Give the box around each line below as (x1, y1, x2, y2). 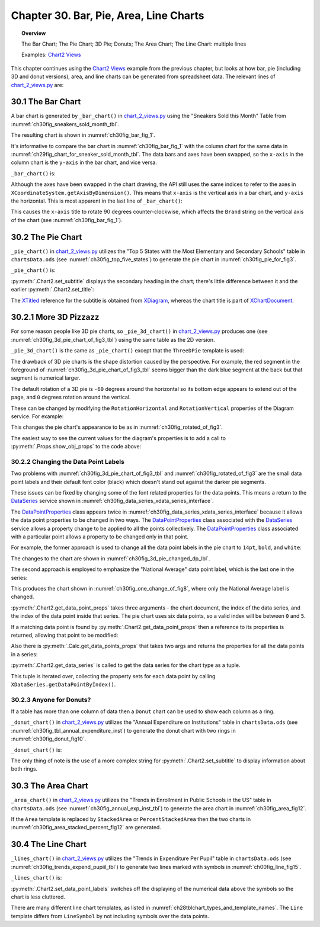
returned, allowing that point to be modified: (11, 631, 119, 639)
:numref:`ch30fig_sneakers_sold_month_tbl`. (11, 120, 120, 127)
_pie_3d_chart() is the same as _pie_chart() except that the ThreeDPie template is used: (11, 347, 244, 354)
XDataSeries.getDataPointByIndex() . (11, 681, 116, 688)
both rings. (11, 765, 38, 772)
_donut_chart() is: (11, 746, 62, 753)
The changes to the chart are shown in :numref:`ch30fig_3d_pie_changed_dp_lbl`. (11, 554, 210, 562)
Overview (21, 30, 46, 37)
